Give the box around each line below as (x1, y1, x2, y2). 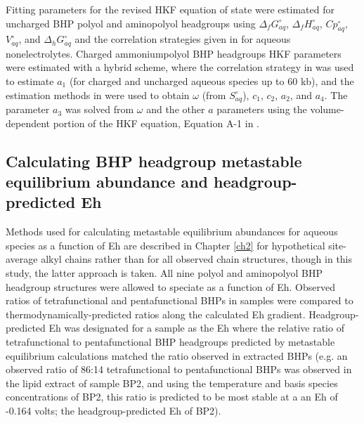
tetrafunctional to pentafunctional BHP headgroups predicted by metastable (6, 334, 335, 349)
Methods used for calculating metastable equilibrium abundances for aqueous (6, 224, 338, 239)
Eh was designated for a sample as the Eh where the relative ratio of (48, 320, 344, 335)
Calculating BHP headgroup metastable (6, 150, 302, 171)
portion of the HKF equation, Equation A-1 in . (53, 115, 260, 130)
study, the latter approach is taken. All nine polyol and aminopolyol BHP (6, 266, 323, 280)
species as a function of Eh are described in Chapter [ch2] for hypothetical (6, 237, 325, 252)
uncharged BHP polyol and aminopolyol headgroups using (6, 15, 256, 30)
